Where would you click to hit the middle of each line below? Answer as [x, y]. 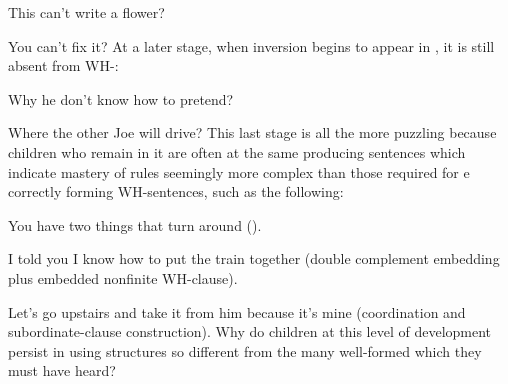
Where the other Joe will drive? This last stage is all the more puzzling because [252, 132]
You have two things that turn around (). [135, 224]
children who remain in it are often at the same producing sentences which [237, 151]
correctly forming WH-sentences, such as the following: [176, 191]
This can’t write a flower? [86, 12]
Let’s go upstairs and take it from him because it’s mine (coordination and [237, 311]
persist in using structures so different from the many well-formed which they [245, 350]
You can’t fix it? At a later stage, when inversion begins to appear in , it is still [251, 45]
